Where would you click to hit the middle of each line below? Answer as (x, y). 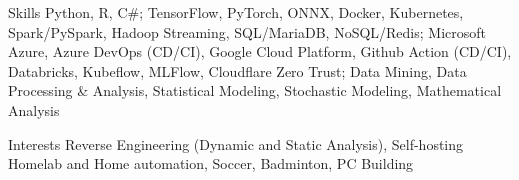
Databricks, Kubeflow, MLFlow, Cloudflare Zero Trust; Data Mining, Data (237, 70)
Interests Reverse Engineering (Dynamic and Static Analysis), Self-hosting (236, 143)
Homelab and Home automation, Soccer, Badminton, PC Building (211, 163)
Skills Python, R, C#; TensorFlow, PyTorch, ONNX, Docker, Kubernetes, (236, 12)
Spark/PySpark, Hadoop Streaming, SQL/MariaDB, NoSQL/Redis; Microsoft (247, 31)
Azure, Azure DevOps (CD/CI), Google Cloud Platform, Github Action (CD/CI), (260, 51)
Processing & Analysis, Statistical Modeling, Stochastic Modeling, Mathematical (255, 90)
